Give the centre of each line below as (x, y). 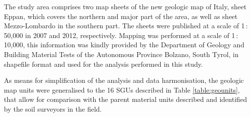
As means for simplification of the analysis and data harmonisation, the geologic (124, 80)
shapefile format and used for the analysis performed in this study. (104, 64)
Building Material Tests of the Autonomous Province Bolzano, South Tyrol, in (121, 54)
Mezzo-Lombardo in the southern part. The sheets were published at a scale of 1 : (126, 26)
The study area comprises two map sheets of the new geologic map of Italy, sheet (125, 6)
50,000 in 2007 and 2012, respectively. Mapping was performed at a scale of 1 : (121, 35)
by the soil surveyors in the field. (53, 108)
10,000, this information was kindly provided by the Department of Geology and (124, 45)
